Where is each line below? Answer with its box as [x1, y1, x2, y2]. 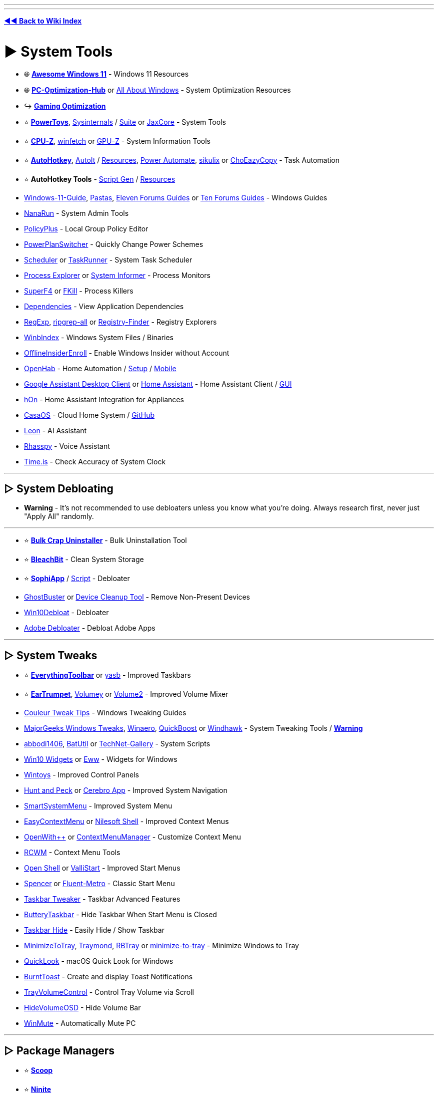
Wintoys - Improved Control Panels [24, 770, 139, 779]
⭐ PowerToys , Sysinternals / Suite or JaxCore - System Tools [24, 117, 226, 126]
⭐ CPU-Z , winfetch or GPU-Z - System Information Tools [24, 136, 210, 145]
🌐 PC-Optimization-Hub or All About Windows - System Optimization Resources [24, 85, 291, 94]
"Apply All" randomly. [24, 512, 94, 521]
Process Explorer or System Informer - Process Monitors [24, 270, 210, 280]
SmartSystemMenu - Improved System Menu [24, 801, 172, 810]
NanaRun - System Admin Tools [24, 208, 129, 217]
